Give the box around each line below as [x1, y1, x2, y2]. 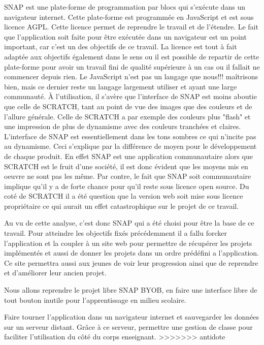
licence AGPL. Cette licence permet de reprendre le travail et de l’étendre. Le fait [4, 21, 258, 32]
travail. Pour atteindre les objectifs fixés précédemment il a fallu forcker [4, 228, 227, 238]
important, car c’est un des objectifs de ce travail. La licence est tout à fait [4, 41, 237, 52]
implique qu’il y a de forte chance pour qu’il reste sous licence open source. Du [4, 180, 249, 191]
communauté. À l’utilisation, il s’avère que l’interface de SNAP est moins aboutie [4, 91, 257, 102]
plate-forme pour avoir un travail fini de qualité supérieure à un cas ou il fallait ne [4, 61, 260, 72]
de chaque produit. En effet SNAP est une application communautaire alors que [4, 150, 253, 161]
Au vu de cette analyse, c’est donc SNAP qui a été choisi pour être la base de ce [4, 217, 254, 228]
